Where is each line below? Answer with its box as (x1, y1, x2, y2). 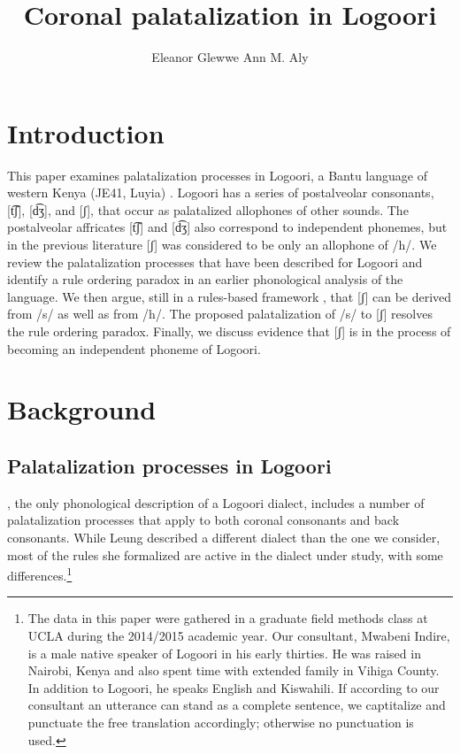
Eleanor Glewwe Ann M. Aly (151, 48, 309, 66)
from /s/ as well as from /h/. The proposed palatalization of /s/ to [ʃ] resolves (7, 304, 433, 323)
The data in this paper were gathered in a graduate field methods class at (27, 609, 428, 627)
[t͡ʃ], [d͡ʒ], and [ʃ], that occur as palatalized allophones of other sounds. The (7, 200, 409, 219)
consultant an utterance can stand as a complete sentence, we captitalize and (27, 696, 446, 714)
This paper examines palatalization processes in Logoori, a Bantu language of (7, 165, 427, 184)
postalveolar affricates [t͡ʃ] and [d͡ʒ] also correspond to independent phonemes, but (7, 218, 448, 236)
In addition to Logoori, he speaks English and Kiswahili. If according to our (27, 678, 440, 696)
